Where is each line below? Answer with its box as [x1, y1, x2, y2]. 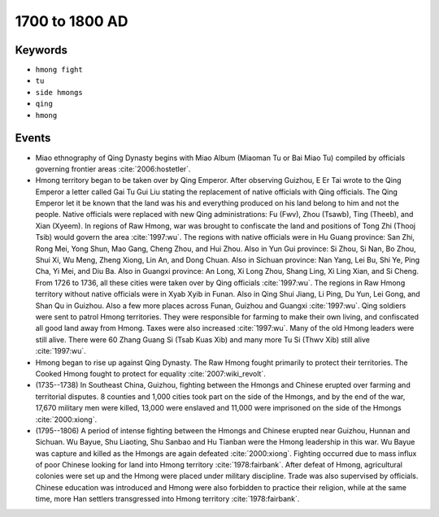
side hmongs [35, 88, 83, 97]
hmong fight [35, 65, 83, 75]
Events [15, 131, 51, 146]
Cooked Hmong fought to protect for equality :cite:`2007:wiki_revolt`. [35, 368, 266, 378]
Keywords [15, 43, 68, 57]
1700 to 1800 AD [15, 12, 128, 30]
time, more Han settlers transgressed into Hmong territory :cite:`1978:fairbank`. [35, 494, 300, 504]
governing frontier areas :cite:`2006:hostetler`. [35, 163, 191, 174]
